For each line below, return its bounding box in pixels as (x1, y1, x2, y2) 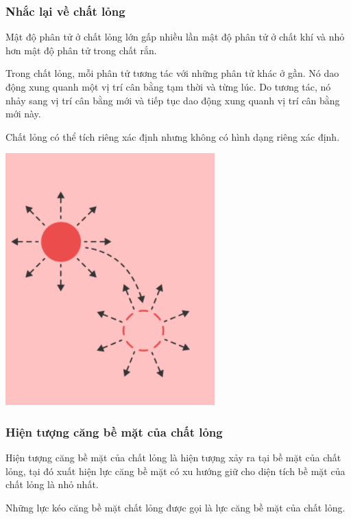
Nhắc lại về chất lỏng (5, 2, 125, 19)
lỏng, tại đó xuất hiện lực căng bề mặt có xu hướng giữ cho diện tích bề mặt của (5, 463, 346, 478)
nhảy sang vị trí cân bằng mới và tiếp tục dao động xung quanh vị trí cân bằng (5, 93, 340, 107)
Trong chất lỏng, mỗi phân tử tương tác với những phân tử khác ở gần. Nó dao (5, 66, 339, 80)
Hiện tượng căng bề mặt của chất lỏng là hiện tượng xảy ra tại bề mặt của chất (5, 450, 341, 465)
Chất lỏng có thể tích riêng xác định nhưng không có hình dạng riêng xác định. (5, 129, 340, 143)
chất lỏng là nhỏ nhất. (5, 477, 99, 492)
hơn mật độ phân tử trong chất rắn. (5, 43, 157, 57)
